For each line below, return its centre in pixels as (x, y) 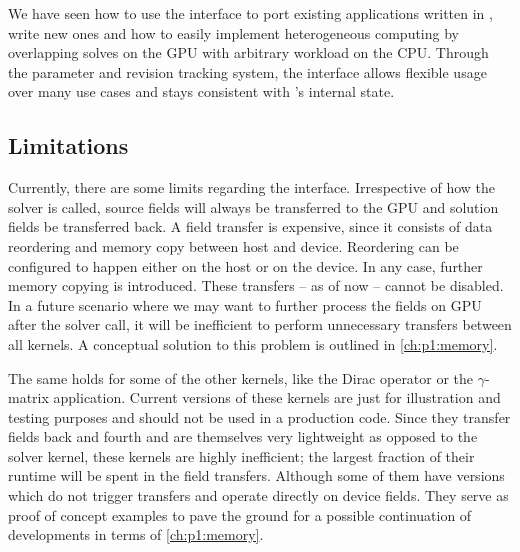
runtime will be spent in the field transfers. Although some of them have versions (256, 475)
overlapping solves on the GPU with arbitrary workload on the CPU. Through (248, 52)
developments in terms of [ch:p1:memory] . (136, 534)
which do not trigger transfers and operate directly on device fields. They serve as (258, 495)
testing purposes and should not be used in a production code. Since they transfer (259, 416)
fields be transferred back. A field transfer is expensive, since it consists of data (250, 226)
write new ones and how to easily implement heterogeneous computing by (233, 32)
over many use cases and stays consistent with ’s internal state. (201, 91)
